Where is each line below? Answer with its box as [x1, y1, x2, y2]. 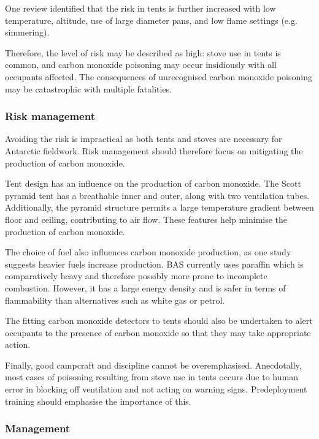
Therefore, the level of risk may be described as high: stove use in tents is [5, 46, 281, 59]
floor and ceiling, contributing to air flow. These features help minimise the [5, 212, 288, 225]
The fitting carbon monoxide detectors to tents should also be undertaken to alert [5, 314, 313, 327]
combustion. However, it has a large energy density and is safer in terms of [5, 281, 286, 294]
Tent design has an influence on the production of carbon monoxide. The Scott [5, 177, 301, 190]
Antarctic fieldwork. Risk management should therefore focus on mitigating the [5, 144, 303, 157]
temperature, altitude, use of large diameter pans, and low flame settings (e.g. [5, 13, 298, 26]
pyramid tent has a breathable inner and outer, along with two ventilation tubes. [5, 189, 310, 201]
